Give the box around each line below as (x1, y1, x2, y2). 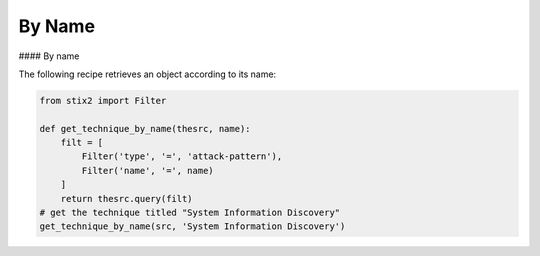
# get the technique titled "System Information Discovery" (39, 207, 341, 219)
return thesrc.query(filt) (60, 193, 194, 204)
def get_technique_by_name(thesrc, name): (39, 123, 251, 134)
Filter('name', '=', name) (81, 165, 214, 176)
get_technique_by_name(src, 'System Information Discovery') (39, 221, 346, 232)
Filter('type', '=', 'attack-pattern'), (81, 151, 283, 162)
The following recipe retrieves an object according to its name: (18, 68, 277, 80)
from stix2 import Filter (39, 95, 167, 106)
